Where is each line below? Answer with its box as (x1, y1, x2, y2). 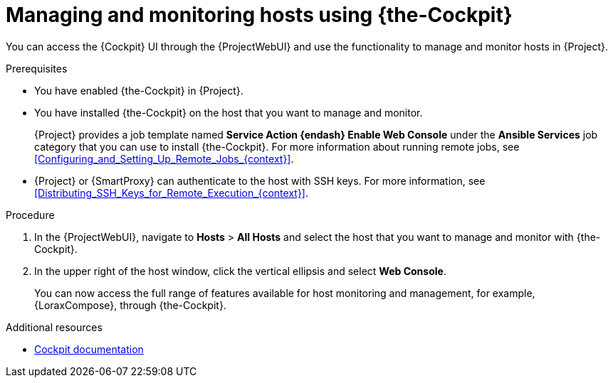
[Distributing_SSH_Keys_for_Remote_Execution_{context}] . (34, 186, 309, 199)
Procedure (6, 208, 55, 221)
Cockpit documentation (34, 342, 144, 355)
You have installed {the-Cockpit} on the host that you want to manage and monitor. (34, 106, 423, 119)
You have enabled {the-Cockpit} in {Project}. (34, 84, 243, 97)
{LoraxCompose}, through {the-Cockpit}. (34, 298, 226, 311)
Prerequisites (6, 62, 68, 75)
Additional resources (6, 320, 103, 333)
